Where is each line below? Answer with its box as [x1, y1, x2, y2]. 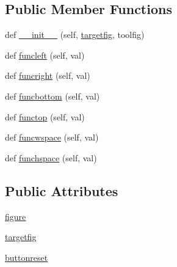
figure [5, 210, 26, 222]
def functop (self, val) [5, 110, 85, 123]
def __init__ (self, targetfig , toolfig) [5, 28, 145, 41]
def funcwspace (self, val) [5, 131, 99, 144]
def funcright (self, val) [5, 69, 90, 82]
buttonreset [5, 251, 48, 263]
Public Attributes [5, 181, 118, 200]
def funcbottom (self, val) [5, 89, 100, 102]
